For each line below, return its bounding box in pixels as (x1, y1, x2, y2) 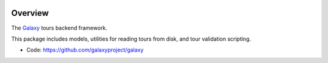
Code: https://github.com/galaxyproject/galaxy (26, 46, 144, 54)
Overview (11, 8, 49, 18)
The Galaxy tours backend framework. (11, 24, 108, 31)
